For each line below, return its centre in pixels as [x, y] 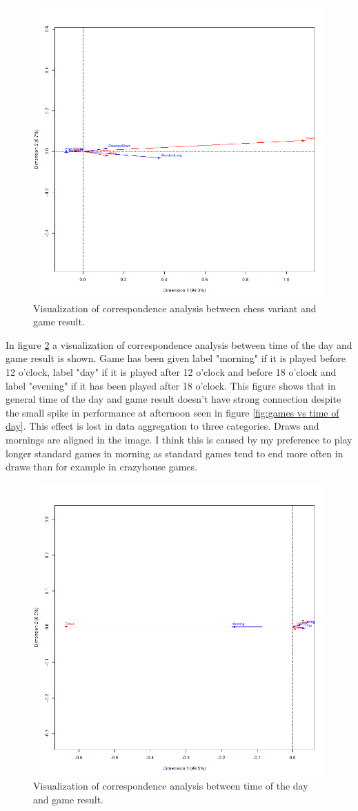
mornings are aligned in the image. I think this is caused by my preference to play [179, 439]
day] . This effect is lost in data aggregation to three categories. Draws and [162, 426]
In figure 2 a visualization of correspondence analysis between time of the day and [179, 344]
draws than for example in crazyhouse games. [101, 467]
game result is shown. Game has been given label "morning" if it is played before [176, 358]
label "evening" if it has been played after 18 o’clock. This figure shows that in [171, 385]
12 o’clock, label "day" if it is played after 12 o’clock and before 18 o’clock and [171, 371]
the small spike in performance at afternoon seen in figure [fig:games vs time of [172, 412]
